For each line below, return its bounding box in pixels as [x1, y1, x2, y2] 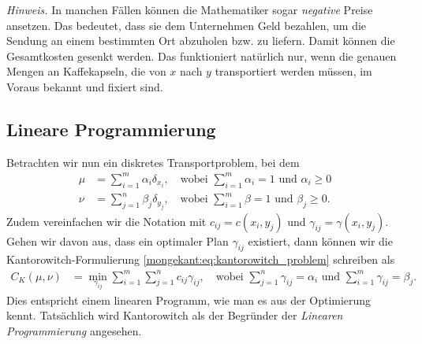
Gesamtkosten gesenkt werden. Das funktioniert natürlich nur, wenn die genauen [6, 47, 397, 64]
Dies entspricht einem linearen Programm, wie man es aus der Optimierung [6, 291, 372, 308]
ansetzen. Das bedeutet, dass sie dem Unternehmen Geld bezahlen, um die [6, 17, 367, 33]
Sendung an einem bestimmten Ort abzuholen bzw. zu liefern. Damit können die [6, 32, 395, 49]
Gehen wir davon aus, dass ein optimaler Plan [6, 232, 229, 249]
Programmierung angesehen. [6, 322, 142, 338]
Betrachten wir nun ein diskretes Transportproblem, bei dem [6, 154, 300, 170]
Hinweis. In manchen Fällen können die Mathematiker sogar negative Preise [6, 2, 373, 17]
